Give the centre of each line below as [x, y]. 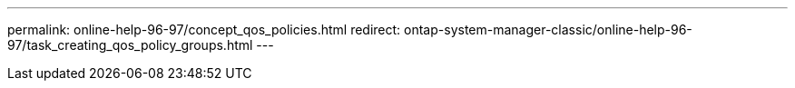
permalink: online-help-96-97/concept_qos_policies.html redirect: [204, 29]
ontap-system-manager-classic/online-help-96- [548, 29]
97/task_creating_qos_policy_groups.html [130, 45]
